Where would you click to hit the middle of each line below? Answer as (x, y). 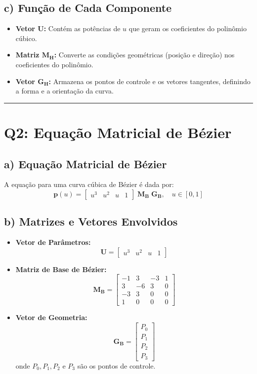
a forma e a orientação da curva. (64, 91)
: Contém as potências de (82, 28)
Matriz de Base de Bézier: (61, 269)
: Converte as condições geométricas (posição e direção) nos (144, 55)
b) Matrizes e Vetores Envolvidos (91, 221)
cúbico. (26, 38)
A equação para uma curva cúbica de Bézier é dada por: (89, 184)
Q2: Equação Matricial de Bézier (118, 132)
